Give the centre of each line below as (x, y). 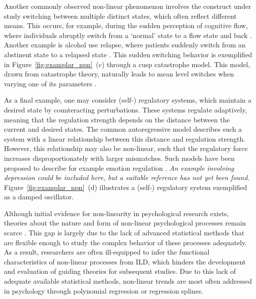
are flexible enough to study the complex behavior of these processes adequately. (126, 242)
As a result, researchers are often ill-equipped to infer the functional (107, 252)
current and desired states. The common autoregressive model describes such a (123, 129)
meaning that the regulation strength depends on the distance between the (117, 119)
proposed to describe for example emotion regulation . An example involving (119, 168)
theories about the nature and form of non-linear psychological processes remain (125, 223)
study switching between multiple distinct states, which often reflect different (120, 16)
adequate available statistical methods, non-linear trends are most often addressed (128, 281)
